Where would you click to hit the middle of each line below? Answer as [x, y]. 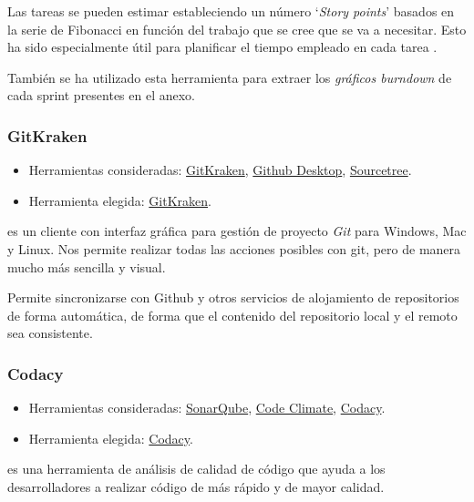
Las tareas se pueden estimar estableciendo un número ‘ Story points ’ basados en [231, 11]
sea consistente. [50, 333]
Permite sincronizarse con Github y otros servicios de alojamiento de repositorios [233, 297]
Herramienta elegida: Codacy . [111, 438]
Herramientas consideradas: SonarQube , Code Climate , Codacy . [207, 408]
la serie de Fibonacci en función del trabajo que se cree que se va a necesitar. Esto [237, 29]
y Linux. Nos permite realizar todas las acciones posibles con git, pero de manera [234, 248]
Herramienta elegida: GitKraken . [120, 200]
